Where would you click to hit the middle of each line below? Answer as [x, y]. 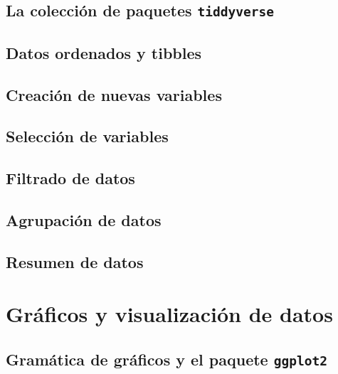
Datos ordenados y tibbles [104, 52]
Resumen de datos [75, 261]
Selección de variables [87, 136]
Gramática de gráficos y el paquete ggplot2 [167, 359]
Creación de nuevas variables [114, 94]
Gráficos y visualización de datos [169, 314]
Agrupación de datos [84, 219]
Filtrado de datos [70, 178]
